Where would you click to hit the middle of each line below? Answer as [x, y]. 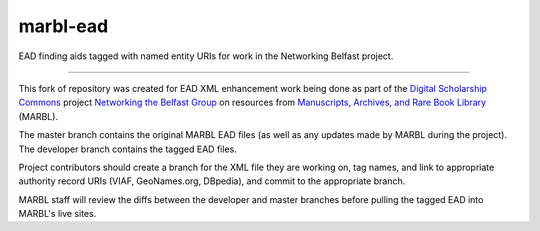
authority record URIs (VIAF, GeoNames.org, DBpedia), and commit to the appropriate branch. [212, 181]
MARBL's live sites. [57, 214]
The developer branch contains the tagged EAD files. [127, 149]
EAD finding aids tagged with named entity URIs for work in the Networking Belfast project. [206, 56]
